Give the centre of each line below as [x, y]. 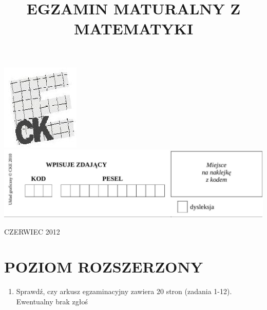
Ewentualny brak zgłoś [52, 301]
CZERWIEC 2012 [32, 231]
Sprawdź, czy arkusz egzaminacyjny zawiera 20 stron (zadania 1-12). [124, 291]
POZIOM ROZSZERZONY [104, 267]
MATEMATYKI [133, 28]
